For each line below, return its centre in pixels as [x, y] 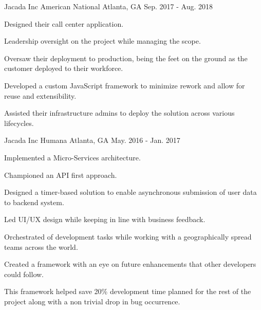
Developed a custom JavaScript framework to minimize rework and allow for [125, 85]
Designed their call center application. [64, 23]
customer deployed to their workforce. [64, 68]
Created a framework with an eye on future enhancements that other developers [130, 264]
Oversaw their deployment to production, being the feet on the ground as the [126, 58]
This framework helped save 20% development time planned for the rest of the [128, 291]
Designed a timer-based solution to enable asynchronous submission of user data [130, 192]
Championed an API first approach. [61, 175]
